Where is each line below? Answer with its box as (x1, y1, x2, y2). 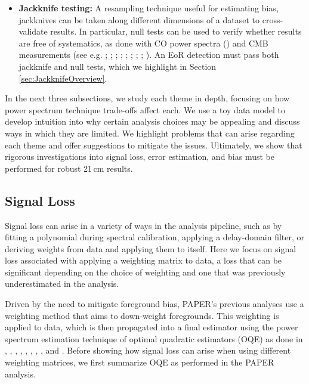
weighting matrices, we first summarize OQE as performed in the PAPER (5, 356, 274, 368)
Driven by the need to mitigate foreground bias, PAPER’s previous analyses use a (5, 298, 304, 310)
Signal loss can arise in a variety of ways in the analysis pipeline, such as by (5, 219, 282, 231)
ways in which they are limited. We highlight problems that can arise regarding (5, 126, 295, 139)
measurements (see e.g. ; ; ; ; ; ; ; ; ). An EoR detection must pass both (18, 48, 279, 61)
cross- (262, 13, 283, 26)
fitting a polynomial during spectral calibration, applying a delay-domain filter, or (5, 231, 305, 243)
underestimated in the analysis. (5, 277, 119, 290)
